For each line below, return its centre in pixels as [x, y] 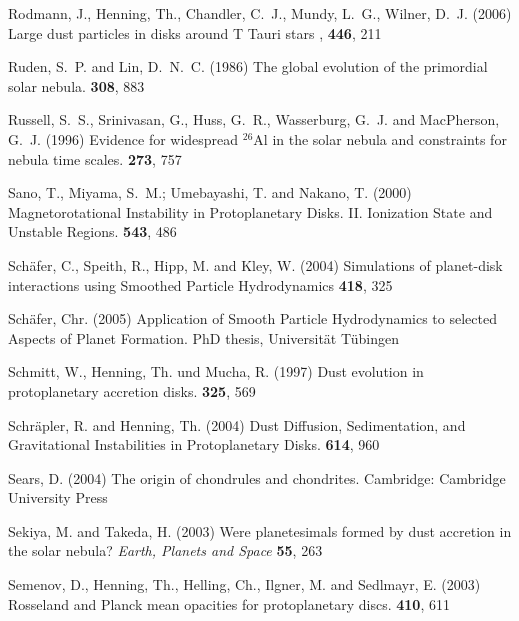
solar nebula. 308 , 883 [76, 85]
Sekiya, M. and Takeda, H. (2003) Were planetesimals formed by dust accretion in [260, 530]
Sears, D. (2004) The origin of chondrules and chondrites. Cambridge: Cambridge [257, 477]
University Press [58, 497]
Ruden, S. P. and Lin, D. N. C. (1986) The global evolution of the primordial [248, 66]
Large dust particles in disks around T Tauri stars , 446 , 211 [195, 32]
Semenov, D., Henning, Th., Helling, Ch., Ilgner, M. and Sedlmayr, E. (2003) [244, 584]
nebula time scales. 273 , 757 [95, 158]
